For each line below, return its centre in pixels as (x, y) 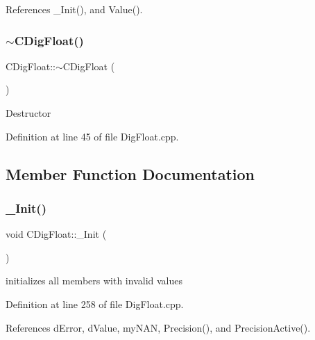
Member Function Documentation (130, 173)
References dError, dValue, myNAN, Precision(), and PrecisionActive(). (158, 327)
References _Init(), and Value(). (74, 9)
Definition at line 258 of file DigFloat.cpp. (95, 303)
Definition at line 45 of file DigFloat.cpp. (92, 136)
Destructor (28, 113)
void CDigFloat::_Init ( (56, 234)
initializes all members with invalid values (94, 281)
